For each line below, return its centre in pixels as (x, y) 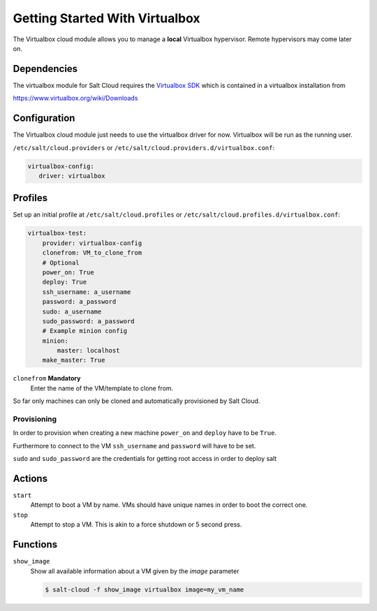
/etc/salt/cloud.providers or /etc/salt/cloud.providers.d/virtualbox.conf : (144, 147)
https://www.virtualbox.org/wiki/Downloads (75, 98)
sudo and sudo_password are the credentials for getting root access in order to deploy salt (145, 459)
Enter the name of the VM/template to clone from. (102, 388)
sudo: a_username (72, 311)
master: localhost (88, 351)
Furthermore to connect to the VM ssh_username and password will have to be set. (134, 446)
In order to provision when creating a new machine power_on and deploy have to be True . (145, 433)
